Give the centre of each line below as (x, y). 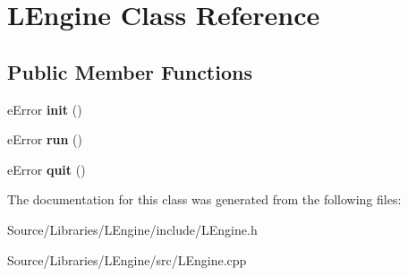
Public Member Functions (130, 71)
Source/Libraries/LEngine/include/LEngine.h (132, 229)
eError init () (45, 109)
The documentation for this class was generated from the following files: (204, 199)
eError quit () (47, 169)
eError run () (45, 139)
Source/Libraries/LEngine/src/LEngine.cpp (127, 259)
